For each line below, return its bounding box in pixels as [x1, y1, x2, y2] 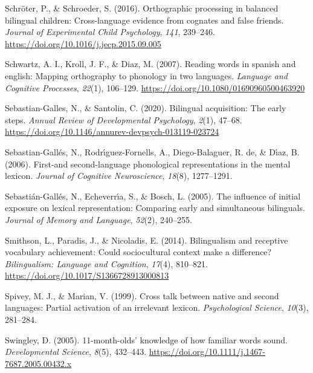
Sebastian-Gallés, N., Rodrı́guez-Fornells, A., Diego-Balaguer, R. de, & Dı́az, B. [5, 145, 300, 158]
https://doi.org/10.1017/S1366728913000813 [5, 269, 169, 282]
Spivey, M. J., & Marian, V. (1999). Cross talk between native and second [5, 289, 279, 302]
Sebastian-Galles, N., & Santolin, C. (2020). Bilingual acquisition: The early [5, 102, 286, 114]
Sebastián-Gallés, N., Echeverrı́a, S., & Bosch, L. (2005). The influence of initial [5, 189, 301, 202]
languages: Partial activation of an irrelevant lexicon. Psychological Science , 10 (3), [5, 301, 309, 314]
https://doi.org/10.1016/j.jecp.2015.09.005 [5, 37, 161, 50]
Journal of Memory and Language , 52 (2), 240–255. [5, 213, 192, 225]
